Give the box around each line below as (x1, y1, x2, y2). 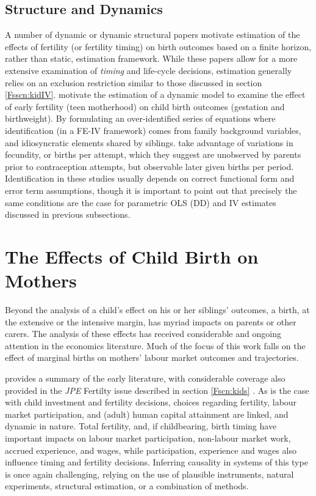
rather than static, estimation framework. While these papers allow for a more (5, 52, 298, 65)
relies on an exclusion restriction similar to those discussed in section (5, 76, 262, 89)
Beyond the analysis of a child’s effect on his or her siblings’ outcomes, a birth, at (5, 303, 310, 316)
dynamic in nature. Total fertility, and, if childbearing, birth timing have (5, 420, 277, 432)
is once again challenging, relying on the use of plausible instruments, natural (5, 467, 294, 480)
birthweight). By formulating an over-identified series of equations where (5, 112, 276, 125)
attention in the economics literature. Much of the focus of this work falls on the (5, 339, 306, 352)
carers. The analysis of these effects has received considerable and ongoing (5, 327, 281, 340)
